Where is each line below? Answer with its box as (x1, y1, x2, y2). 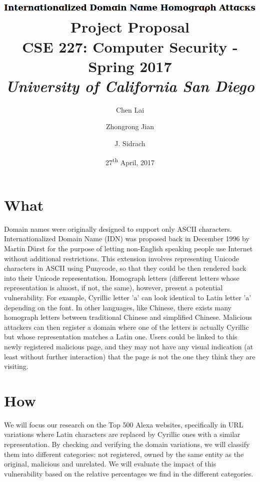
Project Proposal (70, 17, 189, 37)
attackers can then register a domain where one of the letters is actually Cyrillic (4, 321, 249, 332)
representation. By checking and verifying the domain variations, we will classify (4, 439, 250, 449)
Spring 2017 (88, 56, 172, 76)
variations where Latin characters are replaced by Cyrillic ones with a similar (4, 429, 240, 439)
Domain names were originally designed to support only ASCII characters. (4, 223, 232, 234)
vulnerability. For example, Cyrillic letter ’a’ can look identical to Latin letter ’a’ (4, 292, 251, 302)
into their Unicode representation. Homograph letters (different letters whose (4, 272, 239, 283)
